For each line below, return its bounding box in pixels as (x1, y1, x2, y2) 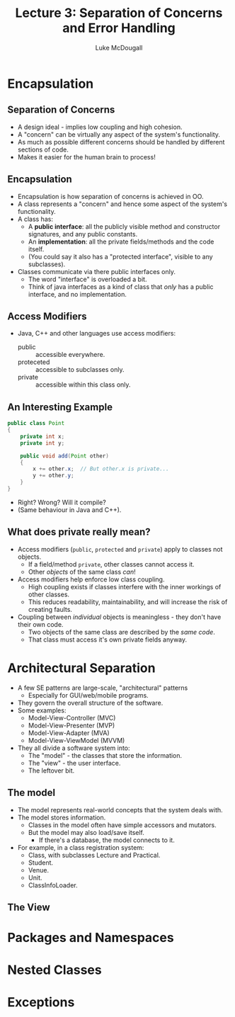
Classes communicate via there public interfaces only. (17, 267, 176, 275)
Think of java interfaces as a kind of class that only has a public (28, 282, 214, 291)
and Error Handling (62, 20, 176, 36)
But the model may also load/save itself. (28, 828, 145, 836)
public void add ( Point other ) (20, 452, 110, 460)
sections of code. (17, 145, 69, 154)
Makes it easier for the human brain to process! (17, 152, 156, 161)
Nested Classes (7, 962, 102, 978)
